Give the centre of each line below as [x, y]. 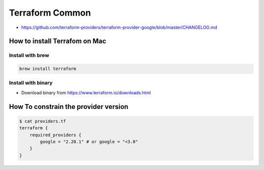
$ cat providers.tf [43, 121]
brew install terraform [48, 69]
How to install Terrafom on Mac [58, 41]
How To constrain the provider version [69, 107]
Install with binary [31, 83]
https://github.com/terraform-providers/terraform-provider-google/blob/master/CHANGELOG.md [119, 27]
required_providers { [55, 135]
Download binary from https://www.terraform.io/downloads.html [86, 92]
